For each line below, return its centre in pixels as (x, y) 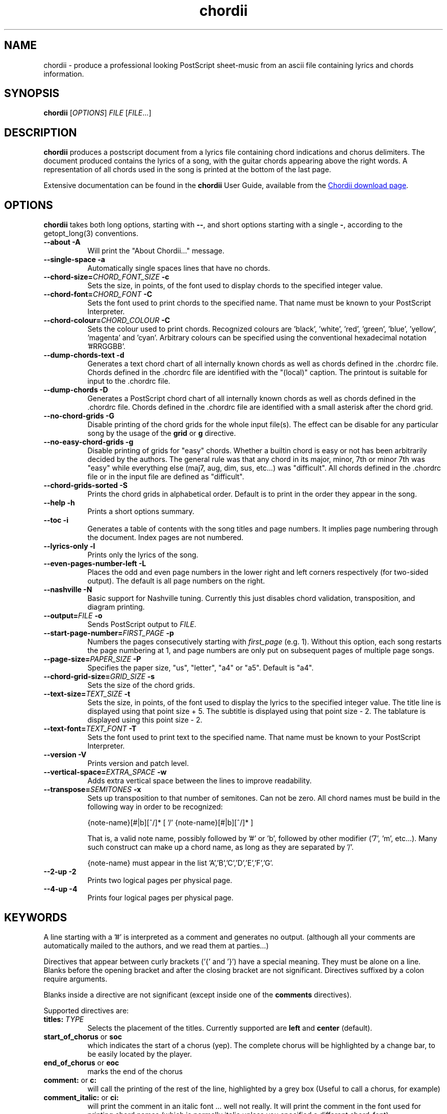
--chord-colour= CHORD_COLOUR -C (107, 320)
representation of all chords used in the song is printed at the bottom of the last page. (187, 170)
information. (64, 74)
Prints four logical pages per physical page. (160, 898)
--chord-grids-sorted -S (85, 485)
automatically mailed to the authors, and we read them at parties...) (156, 945)
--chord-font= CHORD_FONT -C (98, 294)
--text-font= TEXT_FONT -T (90, 729)
